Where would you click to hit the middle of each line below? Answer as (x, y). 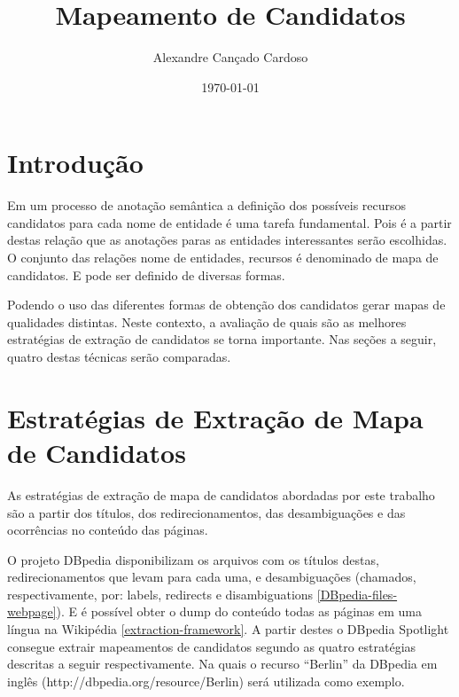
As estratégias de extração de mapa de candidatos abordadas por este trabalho (221, 494)
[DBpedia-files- (357, 594)
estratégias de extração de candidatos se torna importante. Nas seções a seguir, (222, 339)
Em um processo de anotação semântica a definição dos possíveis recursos (207, 205)
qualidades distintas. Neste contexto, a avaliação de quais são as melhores (207, 321)
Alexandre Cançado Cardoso (230, 57)
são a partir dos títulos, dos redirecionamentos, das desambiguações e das (206, 512)
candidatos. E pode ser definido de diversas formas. (146, 274)
